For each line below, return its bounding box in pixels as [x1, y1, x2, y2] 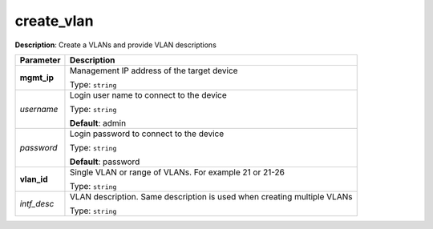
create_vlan [14, 12, 94, 30]
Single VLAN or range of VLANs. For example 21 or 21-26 [69, 167, 285, 178]
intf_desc [19, 198, 55, 209]
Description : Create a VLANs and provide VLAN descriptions [14, 40, 216, 50]
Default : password [69, 156, 140, 167]
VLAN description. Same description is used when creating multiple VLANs [69, 191, 353, 202]
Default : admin [69, 117, 127, 128]
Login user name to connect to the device [69, 89, 228, 100]
